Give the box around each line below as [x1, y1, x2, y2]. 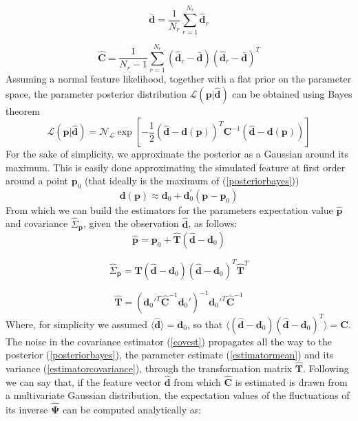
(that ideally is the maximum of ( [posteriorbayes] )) [85, 173, 299, 188]
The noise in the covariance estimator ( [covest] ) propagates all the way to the [6, 334, 333, 348]
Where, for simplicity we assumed [6, 316, 148, 331]
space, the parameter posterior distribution [6, 86, 187, 100]
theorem [6, 103, 40, 118]
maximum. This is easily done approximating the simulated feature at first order [6, 160, 346, 174]
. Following [303, 360, 349, 375]
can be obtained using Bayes [232, 86, 352, 100]
